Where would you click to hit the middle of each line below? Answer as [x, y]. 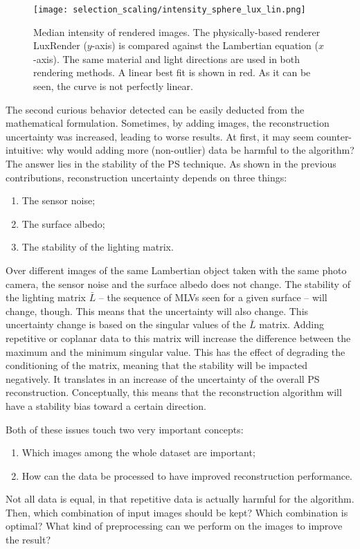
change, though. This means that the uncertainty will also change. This [157, 310]
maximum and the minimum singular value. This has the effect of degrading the [175, 351]
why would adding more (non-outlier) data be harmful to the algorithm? [200, 150]
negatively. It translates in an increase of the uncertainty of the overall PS [163, 378]
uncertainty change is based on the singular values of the [126, 324]
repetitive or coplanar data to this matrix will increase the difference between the [178, 337]
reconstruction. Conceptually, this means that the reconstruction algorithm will [174, 392]
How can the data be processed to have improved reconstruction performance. [187, 475]
